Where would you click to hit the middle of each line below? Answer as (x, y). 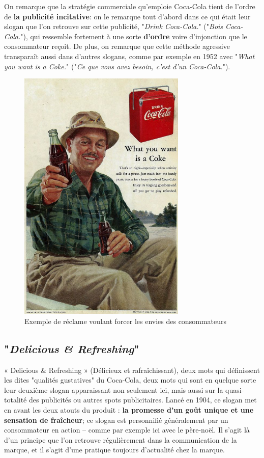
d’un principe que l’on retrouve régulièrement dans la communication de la (121, 439)
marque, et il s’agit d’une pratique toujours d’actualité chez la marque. (114, 450)
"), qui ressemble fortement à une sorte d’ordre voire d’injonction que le (134, 36)
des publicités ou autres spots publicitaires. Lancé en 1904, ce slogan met (143, 400)
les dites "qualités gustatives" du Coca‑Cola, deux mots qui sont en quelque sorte (130, 380)
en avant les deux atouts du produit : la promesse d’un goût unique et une (129, 409)
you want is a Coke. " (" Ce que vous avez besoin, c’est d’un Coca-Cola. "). (117, 66)
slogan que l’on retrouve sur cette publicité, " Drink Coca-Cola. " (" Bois (114, 26)
